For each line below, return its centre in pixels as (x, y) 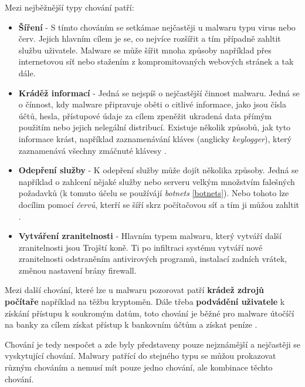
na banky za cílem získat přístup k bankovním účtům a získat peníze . (131, 324)
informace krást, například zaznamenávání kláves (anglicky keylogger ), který (155, 138)
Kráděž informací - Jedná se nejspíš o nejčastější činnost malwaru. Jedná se (159, 92)
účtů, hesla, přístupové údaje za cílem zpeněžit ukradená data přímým (145, 115)
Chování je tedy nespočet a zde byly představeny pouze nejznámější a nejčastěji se (152, 344)
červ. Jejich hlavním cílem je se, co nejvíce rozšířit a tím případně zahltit (150, 38)
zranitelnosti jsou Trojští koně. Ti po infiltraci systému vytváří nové (140, 247)
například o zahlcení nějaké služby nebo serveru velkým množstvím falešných (157, 181)
